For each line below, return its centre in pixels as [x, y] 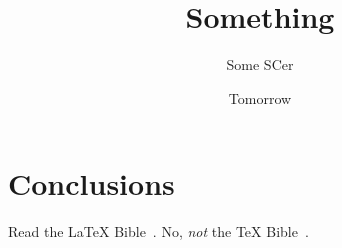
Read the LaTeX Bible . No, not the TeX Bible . [158, 231]
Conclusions [91, 183]
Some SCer [260, 64]
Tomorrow [260, 97]
